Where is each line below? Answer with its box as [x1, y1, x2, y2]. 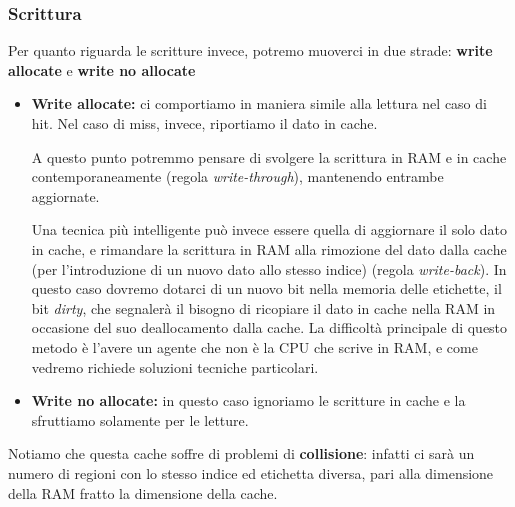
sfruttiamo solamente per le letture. [31, 409, 249, 430]
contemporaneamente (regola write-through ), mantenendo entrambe [31, 166, 444, 187]
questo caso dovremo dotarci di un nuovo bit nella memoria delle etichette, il [31, 278, 502, 299]
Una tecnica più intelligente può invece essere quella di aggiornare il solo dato [31, 219, 507, 240]
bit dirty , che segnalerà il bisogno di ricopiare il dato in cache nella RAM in [31, 297, 496, 318]
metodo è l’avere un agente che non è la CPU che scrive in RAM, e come [31, 336, 478, 357]
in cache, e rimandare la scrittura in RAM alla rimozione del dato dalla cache [31, 238, 507, 259]
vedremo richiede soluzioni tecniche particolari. [31, 356, 319, 377]
